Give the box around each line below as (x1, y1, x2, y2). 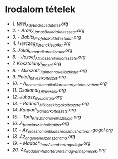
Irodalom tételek (5, 4, 76, 15)
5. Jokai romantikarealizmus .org (12, 47, 73, 54)
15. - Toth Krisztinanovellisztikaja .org (12, 113, 82, 121)
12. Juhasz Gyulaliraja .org (12, 94, 63, 101)
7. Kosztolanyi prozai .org (12, 60, 61, 67)
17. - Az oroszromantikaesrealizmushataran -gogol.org (12, 127, 113, 134)
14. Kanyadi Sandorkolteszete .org (12, 107, 76, 115)
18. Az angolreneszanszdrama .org (12, 133, 75, 141)
